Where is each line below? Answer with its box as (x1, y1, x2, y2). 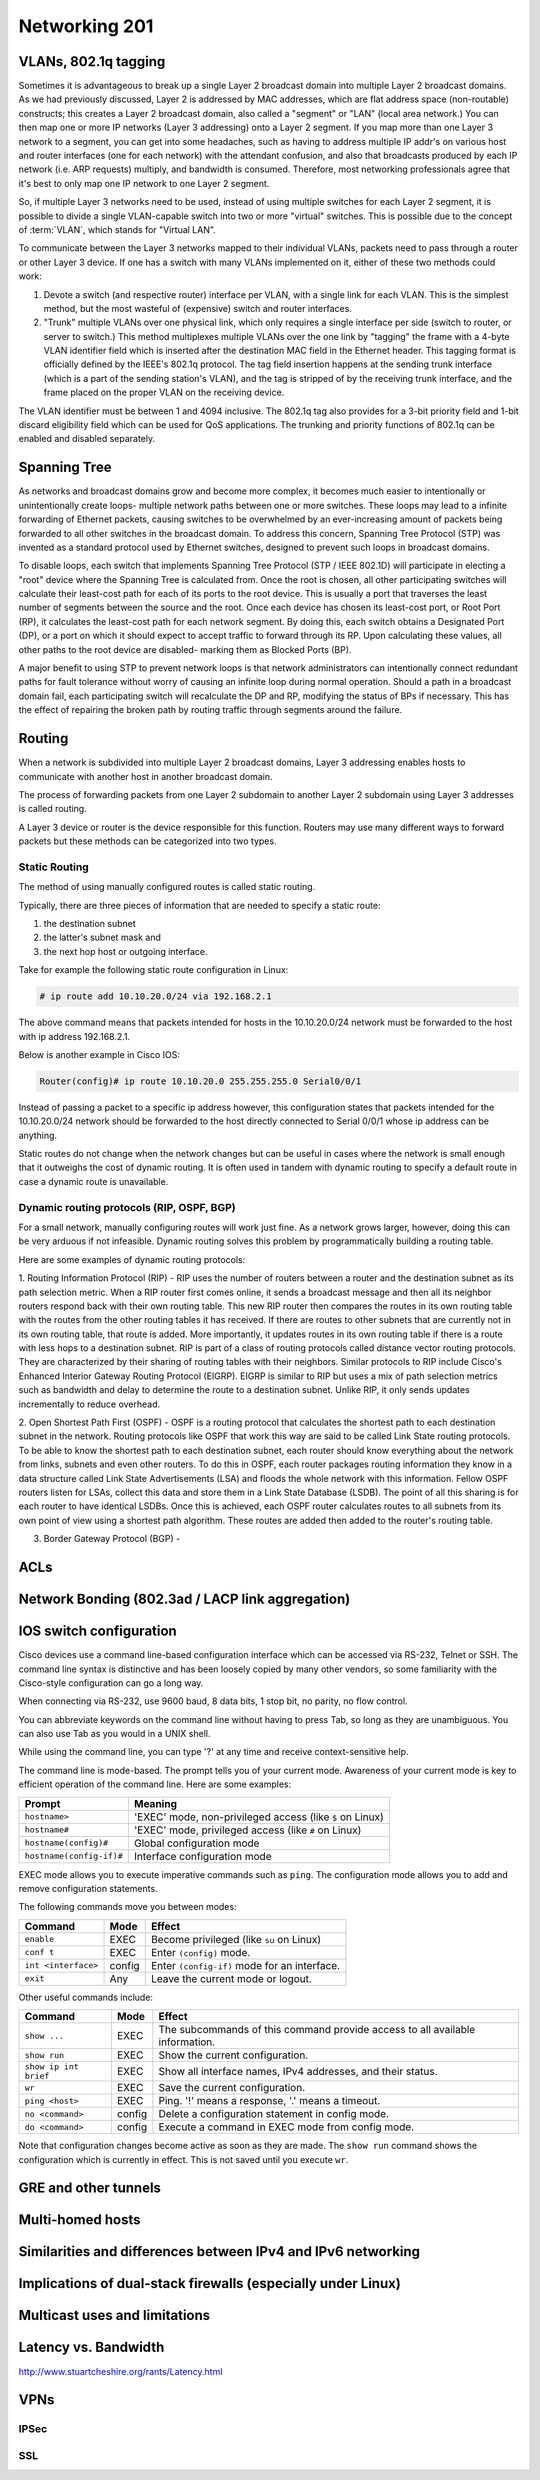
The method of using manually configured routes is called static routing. (18, 881, 316, 893)
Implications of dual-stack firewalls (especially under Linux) (18, 2275, 402, 2292)
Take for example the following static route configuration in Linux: (18, 964, 289, 976)
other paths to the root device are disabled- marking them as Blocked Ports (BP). (18, 643, 352, 655)
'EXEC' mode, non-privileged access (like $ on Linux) (133, 1810, 384, 1824)
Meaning (133, 1796, 177, 1810)
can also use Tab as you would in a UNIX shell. (18, 1728, 211, 1740)
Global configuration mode (133, 1836, 260, 1850)
